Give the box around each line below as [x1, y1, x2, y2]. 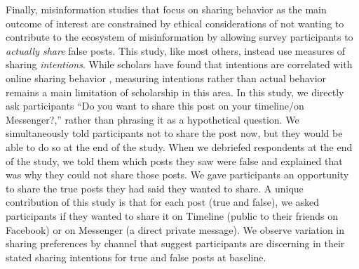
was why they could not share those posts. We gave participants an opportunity [6, 167, 349, 182]
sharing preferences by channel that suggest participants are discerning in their [6, 236, 345, 251]
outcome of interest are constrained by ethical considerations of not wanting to [6, 15, 344, 30]
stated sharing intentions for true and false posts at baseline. [6, 249, 266, 264]
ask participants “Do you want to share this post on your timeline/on [6, 98, 304, 113]
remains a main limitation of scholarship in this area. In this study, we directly [6, 84, 344, 99]
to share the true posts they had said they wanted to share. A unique [6, 181, 304, 195]
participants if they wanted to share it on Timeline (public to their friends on [6, 208, 339, 223]
